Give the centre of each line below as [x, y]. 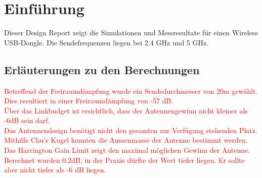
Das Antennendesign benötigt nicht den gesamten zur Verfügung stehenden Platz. [131, 130]
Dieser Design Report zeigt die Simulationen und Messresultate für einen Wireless [131, 33]
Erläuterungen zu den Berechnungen [102, 69]
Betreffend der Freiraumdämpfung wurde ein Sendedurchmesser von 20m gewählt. [131, 91]
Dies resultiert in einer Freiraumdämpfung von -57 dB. [89, 101]
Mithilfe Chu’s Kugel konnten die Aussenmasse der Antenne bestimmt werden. [126, 140]
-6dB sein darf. [27, 120]
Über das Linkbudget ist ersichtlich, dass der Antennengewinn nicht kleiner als [126, 110]
